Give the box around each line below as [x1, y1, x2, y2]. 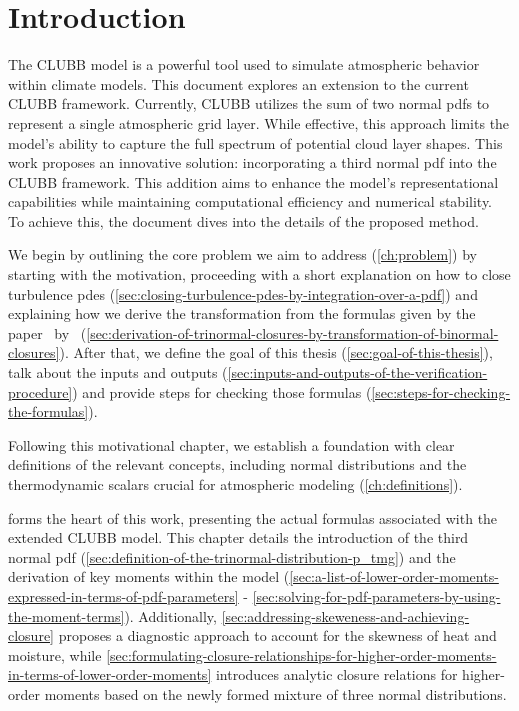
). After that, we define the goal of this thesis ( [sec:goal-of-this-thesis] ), [59, 342, 493, 363]
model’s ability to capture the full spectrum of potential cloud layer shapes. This [8, 132, 503, 153]
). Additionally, [124, 605, 217, 626]
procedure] [8, 381, 73, 402]
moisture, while [8, 644, 102, 665]
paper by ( [8, 322, 87, 343]
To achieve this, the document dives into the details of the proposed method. [8, 210, 479, 231]
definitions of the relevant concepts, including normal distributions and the [8, 454, 467, 475]
